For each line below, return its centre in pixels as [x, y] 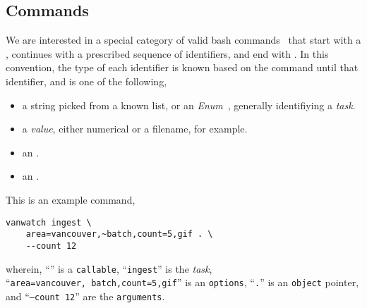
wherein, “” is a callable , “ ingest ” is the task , [109, 268]
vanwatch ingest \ [49, 222]
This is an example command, [71, 199]
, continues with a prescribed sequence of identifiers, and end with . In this [167, 53]
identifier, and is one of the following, [86, 81]
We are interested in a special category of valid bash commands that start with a [183, 40]
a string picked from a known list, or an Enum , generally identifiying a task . [189, 105]
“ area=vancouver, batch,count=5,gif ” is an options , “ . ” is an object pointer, [182, 282]
